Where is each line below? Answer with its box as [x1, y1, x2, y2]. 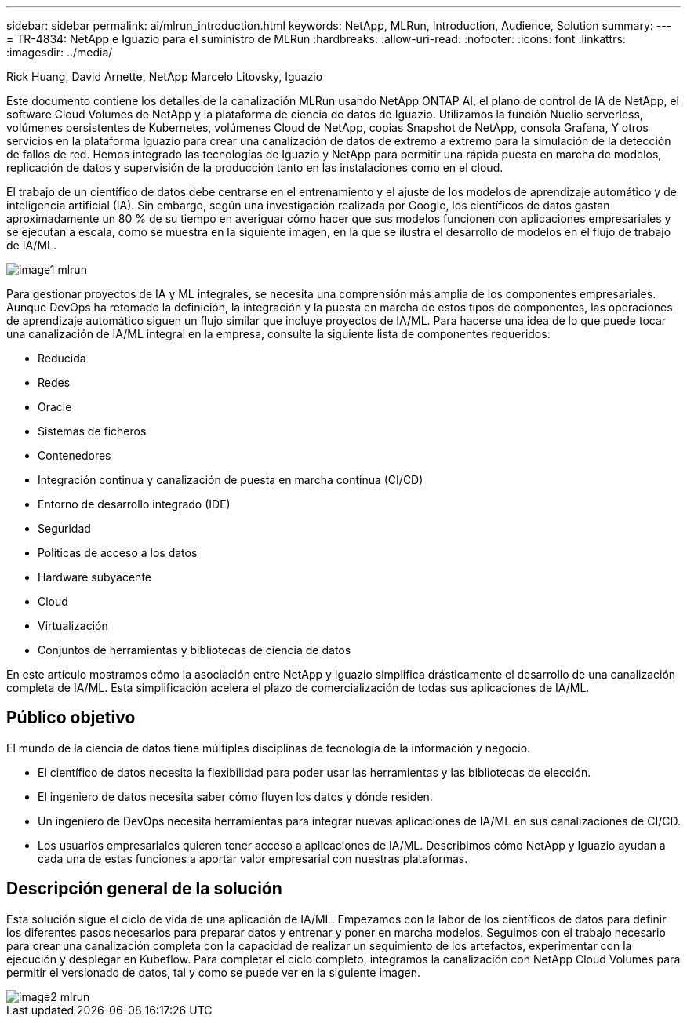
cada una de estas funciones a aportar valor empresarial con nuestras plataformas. [38, 851, 468, 865]
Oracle [38, 400, 72, 413]
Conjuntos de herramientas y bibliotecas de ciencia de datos [38, 643, 351, 657]
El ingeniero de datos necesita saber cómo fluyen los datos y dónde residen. [38, 789, 433, 803]
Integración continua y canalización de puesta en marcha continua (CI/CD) [38, 473, 423, 486]
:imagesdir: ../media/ [6, 46, 113, 59]
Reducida [38, 351, 86, 365]
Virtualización [38, 619, 108, 632]
